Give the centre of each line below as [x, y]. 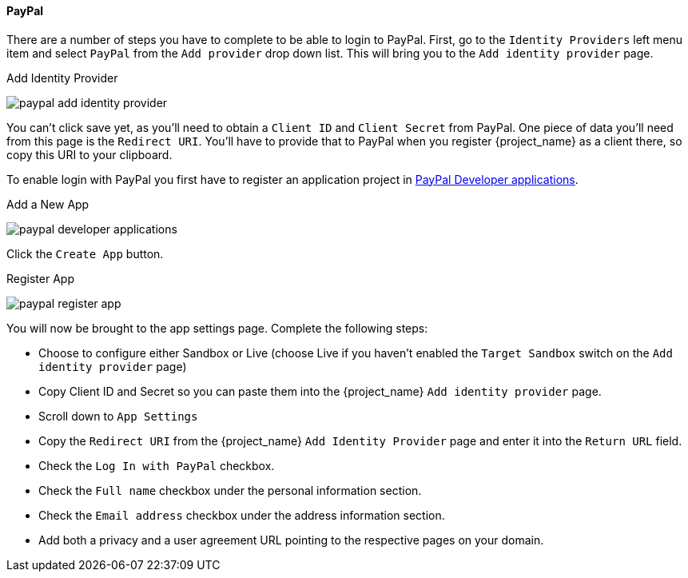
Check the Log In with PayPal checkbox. [157, 465]
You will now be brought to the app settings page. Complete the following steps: [217, 328]
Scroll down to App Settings [118, 416]
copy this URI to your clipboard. [89, 154]
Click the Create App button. [85, 253]
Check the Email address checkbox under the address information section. [242, 515]
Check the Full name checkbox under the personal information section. [230, 490]
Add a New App [48, 204]
